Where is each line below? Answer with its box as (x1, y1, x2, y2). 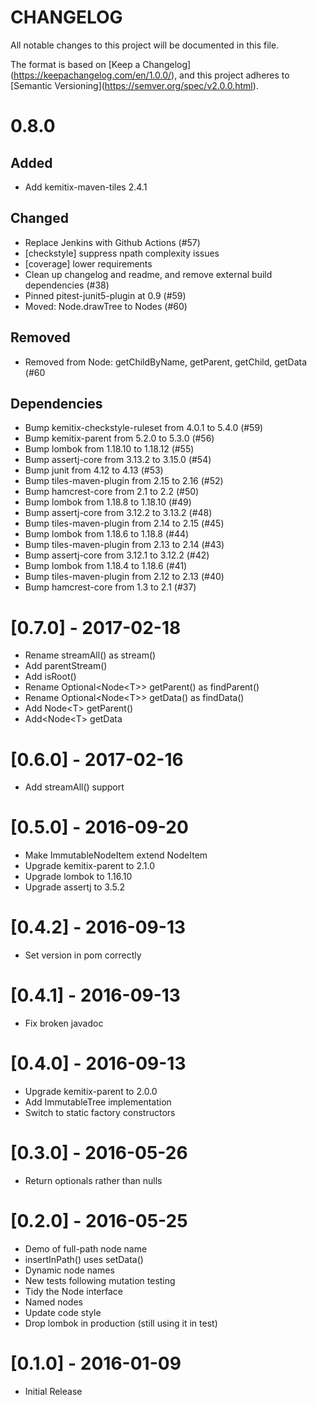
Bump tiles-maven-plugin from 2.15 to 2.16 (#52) (24, 475, 224, 487)
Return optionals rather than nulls (24, 1174, 163, 1186)
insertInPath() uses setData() (24, 1253, 144, 1265)
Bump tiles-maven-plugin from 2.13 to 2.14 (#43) (24, 539, 225, 551)
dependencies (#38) (24, 279, 110, 291)
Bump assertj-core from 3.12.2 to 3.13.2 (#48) (24, 507, 213, 519)
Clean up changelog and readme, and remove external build (24, 268, 273, 280)
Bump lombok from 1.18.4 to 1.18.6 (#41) (24, 560, 188, 572)
